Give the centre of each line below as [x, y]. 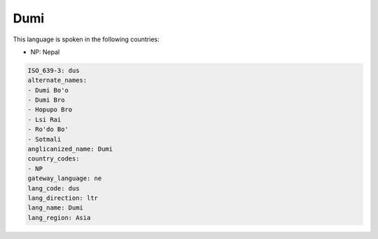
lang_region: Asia [59, 218]
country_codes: [54, 159]
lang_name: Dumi [56, 208]
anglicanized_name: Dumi [70, 149]
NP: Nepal [45, 52]
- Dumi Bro [46, 100]
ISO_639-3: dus [54, 70]
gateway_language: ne [65, 178]
